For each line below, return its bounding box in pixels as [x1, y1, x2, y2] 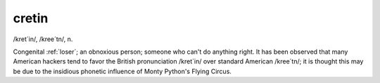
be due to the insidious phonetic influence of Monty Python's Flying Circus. [13, 67, 232, 75]
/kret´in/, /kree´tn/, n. [13, 35, 73, 43]
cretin [13, 10, 49, 26]
